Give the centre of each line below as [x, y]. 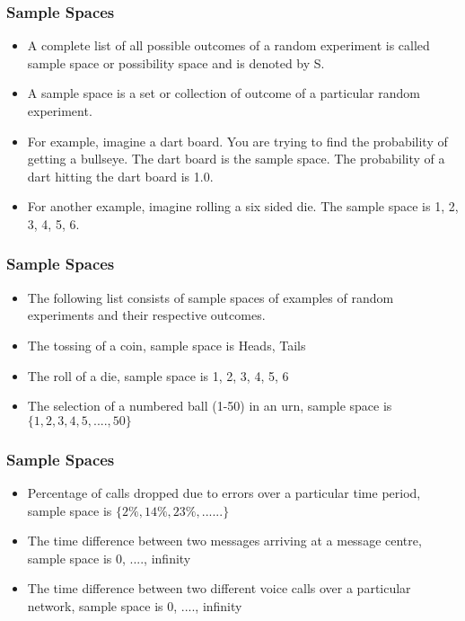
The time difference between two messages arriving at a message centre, [224, 541]
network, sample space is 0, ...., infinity [135, 605]
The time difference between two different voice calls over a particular [219, 588]
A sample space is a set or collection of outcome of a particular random [224, 93]
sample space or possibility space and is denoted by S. [176, 62]
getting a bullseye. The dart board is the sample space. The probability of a [236, 159]
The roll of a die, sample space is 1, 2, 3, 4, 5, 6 [158, 375]
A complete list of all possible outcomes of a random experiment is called [228, 45]
